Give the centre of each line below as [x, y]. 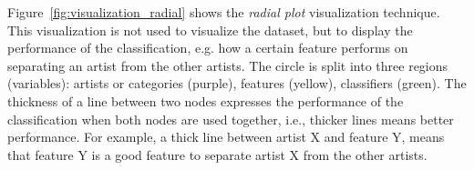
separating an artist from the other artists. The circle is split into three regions [228, 65]
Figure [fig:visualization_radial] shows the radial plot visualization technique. [224, 12]
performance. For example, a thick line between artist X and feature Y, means [226, 137]
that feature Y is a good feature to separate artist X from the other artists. [217, 154]
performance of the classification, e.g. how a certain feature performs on [208, 48]
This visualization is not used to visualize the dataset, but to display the [210, 30]
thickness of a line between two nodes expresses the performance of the [206, 100]
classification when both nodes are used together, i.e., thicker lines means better [231, 119]
